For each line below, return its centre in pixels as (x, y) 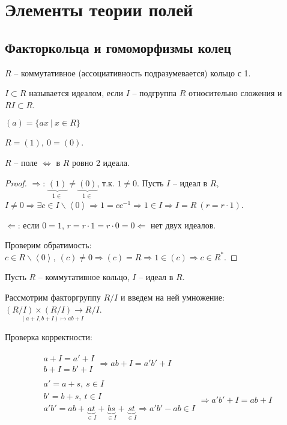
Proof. (16, 182)
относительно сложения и (235, 93)
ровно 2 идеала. (101, 162)
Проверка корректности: (49, 336)
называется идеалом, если (76, 93)
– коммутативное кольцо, (84, 277)
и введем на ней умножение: (172, 297)
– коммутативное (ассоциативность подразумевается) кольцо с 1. (132, 72)
